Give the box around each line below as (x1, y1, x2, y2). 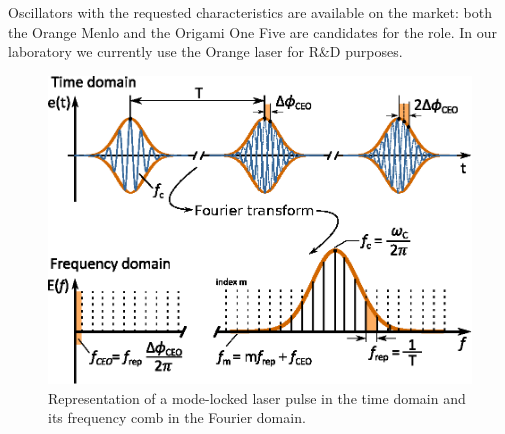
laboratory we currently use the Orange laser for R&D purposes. (8, 41, 403, 62)
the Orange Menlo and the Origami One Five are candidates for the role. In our (8, 21, 497, 42)
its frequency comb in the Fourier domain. (48, 407, 306, 428)
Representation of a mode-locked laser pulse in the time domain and (48, 387, 466, 408)
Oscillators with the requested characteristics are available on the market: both (8, 2, 492, 22)
